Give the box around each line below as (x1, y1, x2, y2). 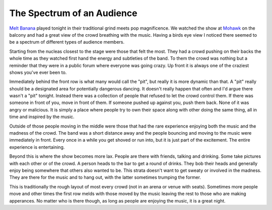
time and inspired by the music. (9, 114, 75, 120)
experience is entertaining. (9, 144, 65, 150)
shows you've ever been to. (9, 69, 67, 75)
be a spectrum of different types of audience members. (9, 39, 125, 45)
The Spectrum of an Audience (9, 8, 138, 19)
